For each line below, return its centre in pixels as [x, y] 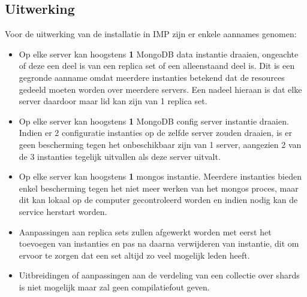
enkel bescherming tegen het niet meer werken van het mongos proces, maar [159, 188]
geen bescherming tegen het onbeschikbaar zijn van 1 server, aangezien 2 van [160, 144]
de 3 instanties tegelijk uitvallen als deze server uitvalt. [120, 156]
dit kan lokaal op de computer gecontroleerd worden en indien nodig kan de [158, 200]
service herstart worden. [63, 211]
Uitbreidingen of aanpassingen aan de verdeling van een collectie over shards [159, 275]
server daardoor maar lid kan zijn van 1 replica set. [113, 101]
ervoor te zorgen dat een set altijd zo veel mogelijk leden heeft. [134, 255]
